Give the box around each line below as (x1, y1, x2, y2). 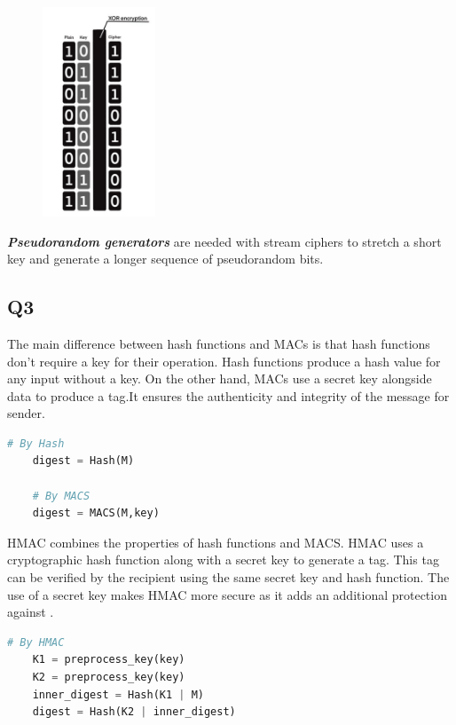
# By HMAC (7, 635, 65, 649)
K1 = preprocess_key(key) (32, 653, 185, 666)
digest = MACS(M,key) (32, 507, 160, 520)
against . (7, 603, 54, 621)
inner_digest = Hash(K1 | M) (32, 688, 204, 701)
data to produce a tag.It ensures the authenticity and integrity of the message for (7, 386, 450, 405)
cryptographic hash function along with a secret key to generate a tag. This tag (7, 550, 439, 569)
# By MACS (32, 489, 90, 502)
